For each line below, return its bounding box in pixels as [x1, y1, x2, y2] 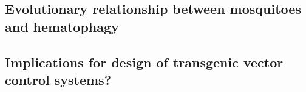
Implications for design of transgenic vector [5, 52, 284, 71]
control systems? [5, 70, 112, 88]
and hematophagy [5, 17, 119, 35]
